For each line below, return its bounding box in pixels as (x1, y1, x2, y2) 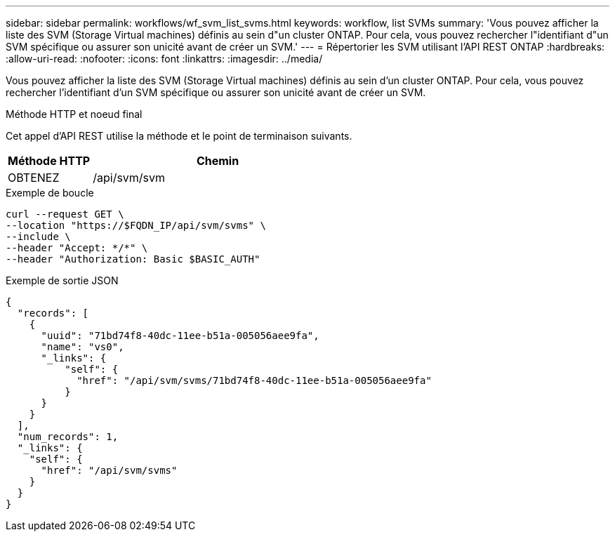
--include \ (6, 231, 71, 242)
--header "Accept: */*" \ (6, 242, 148, 253)
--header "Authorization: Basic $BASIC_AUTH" (6, 253, 260, 265)
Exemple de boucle (6, 187, 94, 199)
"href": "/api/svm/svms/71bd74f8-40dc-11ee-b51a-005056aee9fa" (77, 375, 432, 386)
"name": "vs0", (41, 341, 124, 352)
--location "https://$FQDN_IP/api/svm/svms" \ (6, 220, 266, 231)
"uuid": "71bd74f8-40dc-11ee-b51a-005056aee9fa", (41, 330, 319, 341)
